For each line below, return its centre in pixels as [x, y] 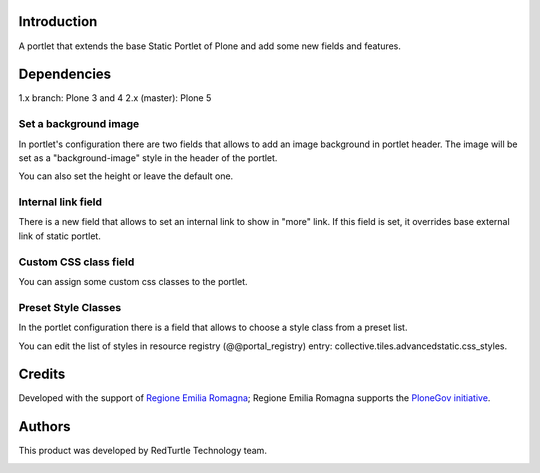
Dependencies [65, 74]
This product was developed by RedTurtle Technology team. [142, 451]
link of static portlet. [60, 236]
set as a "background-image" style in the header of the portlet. [148, 157]
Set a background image [79, 124]
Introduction [58, 21]
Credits [42, 374]
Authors [44, 426]
